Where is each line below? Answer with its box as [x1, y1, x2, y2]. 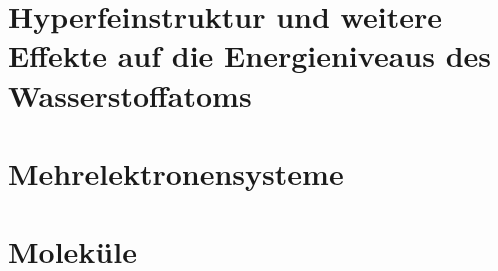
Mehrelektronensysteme [8, 152, 344, 193]
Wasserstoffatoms [8, 74, 252, 115]
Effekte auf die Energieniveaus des [8, 35, 492, 76]
